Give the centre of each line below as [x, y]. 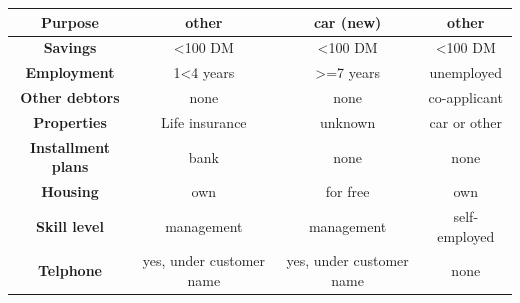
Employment [70, 72]
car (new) [347, 21]
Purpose [70, 21]
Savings [70, 47]
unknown [348, 121]
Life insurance [204, 121]
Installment [69, 146]
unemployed [466, 72]
